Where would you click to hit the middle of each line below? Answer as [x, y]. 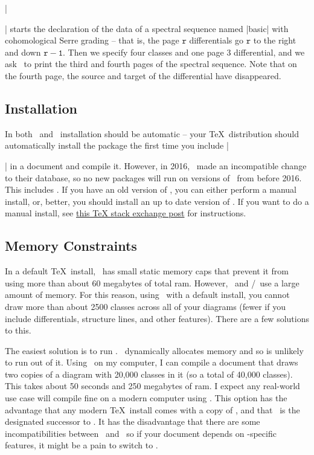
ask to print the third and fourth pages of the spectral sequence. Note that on [151, 64]
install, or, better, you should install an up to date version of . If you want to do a [157, 201]
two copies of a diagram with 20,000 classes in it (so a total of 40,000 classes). [149, 374]
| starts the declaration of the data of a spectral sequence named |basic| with [147, 28]
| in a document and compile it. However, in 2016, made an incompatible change [156, 165]
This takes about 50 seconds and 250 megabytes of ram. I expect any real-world [152, 386]
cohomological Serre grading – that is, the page [92, 40]
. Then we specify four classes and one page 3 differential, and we [184, 52]
